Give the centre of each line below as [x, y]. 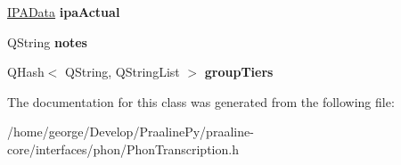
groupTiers [239, 72]
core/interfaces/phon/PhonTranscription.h [123, 148]
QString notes [47, 41]
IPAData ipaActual [64, 12]
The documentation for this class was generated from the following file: [201, 101]
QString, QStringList [123, 72]
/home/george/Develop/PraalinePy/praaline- [131, 132]
